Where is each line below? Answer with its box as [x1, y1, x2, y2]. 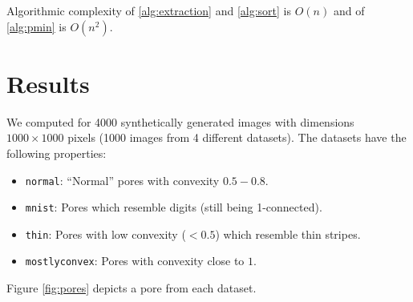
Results [6, 66, 90, 99]
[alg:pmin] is [6, 18, 67, 34]
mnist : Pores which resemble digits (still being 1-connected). [25, 199, 322, 215]
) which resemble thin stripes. [215, 225, 361, 242]
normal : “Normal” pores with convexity [25, 171, 220, 188]
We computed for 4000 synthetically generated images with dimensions [6, 113, 354, 130]
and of [333, 2, 365, 18]
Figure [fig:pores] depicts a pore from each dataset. [6, 280, 257, 296]
